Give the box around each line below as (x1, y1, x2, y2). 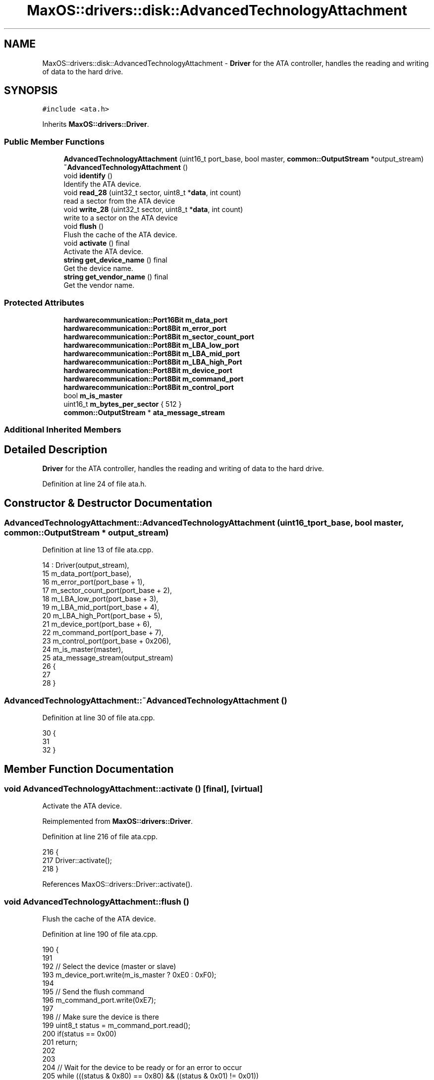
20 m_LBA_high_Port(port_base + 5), (42, 611, 163, 620)
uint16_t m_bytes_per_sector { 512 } (63, 399, 182, 408)
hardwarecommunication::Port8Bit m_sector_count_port (63, 332, 254, 341)
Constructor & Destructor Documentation (4, 496, 213, 509)
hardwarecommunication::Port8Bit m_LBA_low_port (63, 340, 239, 349)
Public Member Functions (4, 136, 105, 147)
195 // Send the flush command (42, 987, 145, 996)
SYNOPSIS (4, 84, 58, 97)
